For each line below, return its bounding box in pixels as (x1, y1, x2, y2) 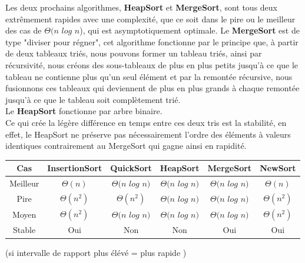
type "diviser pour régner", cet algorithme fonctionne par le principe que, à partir (5, 35, 299, 48)
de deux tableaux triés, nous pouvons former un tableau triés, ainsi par (5, 47, 262, 59)
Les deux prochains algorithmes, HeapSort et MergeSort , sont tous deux (5, 1, 277, 13)
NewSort (260, 162, 296, 174)
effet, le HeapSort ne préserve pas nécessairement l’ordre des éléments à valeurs (5, 128, 291, 140)
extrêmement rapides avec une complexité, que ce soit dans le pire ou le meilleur (5, 12, 296, 25)
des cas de (5, 24, 42, 36)
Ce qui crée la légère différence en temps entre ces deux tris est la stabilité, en (5, 116, 287, 128)
